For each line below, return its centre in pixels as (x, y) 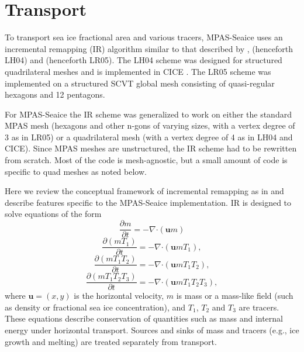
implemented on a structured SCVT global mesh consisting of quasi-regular (140, 83)
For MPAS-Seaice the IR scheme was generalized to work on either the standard (148, 114)
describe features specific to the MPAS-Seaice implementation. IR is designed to (148, 202)
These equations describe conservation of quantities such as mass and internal (144, 318)
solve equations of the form (53, 214)
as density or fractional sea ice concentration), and (95, 307)
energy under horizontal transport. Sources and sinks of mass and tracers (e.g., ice (152, 330)
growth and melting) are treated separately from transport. (111, 341)
